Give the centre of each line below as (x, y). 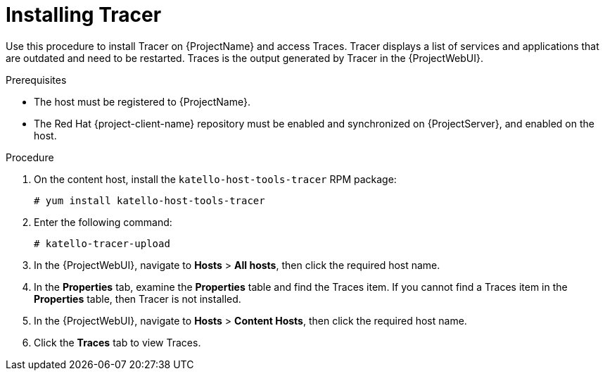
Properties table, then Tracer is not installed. (138, 299)
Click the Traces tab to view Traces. (117, 342)
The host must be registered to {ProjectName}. (142, 101)
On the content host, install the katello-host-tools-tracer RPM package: (215, 179)
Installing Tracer (84, 15)
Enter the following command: (103, 222)
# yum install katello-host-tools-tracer (149, 200)
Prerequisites (36, 80)
